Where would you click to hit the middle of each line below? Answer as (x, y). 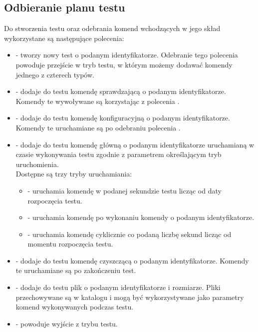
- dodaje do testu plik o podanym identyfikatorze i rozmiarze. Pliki (118, 287)
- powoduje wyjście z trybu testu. (67, 323)
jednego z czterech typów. (55, 74)
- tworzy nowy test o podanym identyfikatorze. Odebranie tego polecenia (127, 55)
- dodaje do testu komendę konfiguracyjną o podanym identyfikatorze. (123, 118)
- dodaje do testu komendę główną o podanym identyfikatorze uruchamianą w (135, 144)
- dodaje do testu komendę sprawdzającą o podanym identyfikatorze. (121, 91)
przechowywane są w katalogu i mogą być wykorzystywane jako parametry (130, 297)
